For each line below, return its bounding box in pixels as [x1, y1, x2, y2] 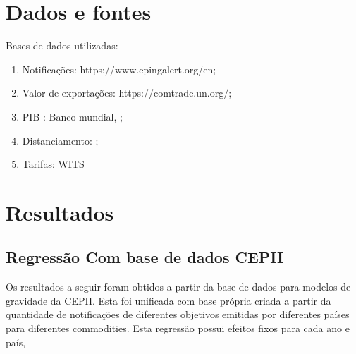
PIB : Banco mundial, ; [22, 109, 123, 123]
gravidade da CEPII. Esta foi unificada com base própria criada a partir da [6, 293, 331, 307]
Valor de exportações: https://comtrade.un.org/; [22, 85, 232, 100]
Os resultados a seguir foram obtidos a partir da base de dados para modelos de [6, 279, 351, 294]
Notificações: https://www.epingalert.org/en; [22, 61, 216, 76]
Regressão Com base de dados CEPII [6, 246, 284, 268]
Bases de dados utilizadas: [6, 38, 118, 53]
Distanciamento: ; [22, 133, 99, 147]
